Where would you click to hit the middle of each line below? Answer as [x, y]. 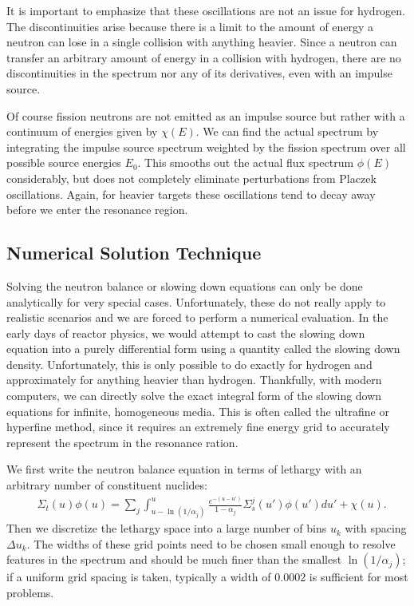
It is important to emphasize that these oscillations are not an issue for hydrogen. [206, 10]
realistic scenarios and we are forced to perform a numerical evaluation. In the [197, 317]
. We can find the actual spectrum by [287, 131]
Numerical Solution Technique [134, 253]
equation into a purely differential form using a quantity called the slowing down [203, 349]
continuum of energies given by [82, 131]
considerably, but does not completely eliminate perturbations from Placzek [191, 178]
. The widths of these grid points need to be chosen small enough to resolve [211, 543]
